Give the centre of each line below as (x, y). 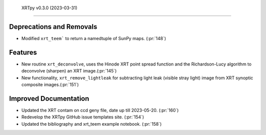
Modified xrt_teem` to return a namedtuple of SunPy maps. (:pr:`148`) (94, 38)
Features (23, 52)
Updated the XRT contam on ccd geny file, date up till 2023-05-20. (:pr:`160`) (100, 110)
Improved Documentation (49, 99)
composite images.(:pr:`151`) (50, 84)
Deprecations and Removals (53, 27)
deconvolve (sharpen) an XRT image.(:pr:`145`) (69, 71)
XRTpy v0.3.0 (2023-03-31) (50, 8)
